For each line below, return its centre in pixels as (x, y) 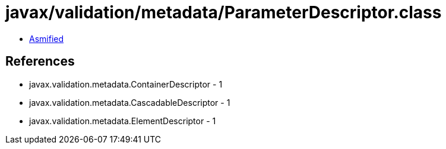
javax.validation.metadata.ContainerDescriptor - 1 (126, 84)
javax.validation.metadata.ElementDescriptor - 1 (123, 121)
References (40, 61)
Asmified (47, 38)
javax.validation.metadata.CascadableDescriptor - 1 (130, 102)
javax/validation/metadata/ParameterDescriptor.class (224, 12)
